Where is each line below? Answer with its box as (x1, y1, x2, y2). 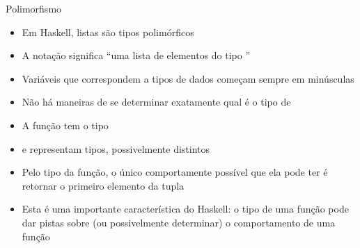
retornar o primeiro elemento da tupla (22, 178, 185, 192)
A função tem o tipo (22, 117, 109, 132)
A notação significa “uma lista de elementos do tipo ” (22, 48, 251, 63)
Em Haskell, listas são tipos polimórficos (22, 24, 194, 39)
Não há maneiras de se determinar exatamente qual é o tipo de (22, 94, 291, 109)
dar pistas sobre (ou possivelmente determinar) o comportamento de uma (22, 215, 336, 229)
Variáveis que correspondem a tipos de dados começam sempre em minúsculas (22, 71, 354, 85)
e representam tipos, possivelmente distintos (22, 141, 210, 156)
